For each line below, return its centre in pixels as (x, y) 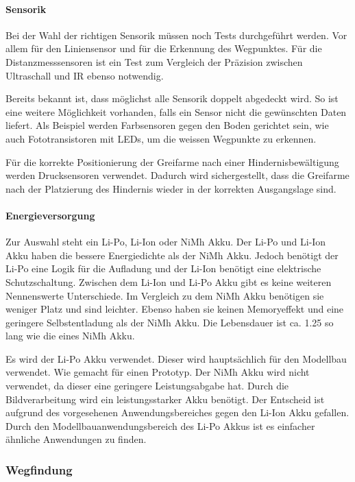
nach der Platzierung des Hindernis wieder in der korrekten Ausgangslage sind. (171, 188)
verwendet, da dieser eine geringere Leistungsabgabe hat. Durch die (147, 386)
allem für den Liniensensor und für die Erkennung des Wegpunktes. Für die (164, 48)
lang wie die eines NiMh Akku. (70, 336)
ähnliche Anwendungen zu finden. (76, 439)
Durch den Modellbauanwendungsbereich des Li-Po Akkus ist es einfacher (160, 425)
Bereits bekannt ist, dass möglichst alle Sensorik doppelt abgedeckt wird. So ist (172, 98)
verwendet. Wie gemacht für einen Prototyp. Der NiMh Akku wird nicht (158, 372)
